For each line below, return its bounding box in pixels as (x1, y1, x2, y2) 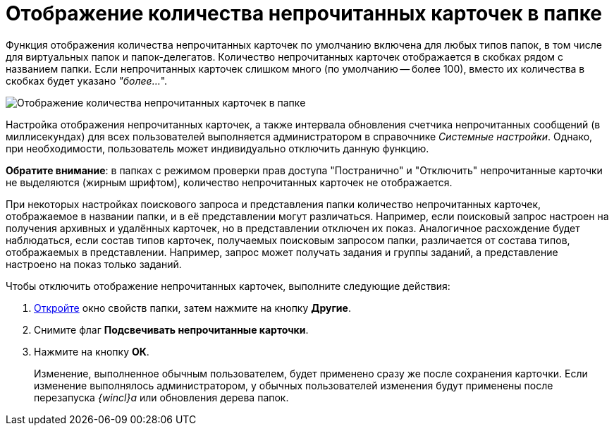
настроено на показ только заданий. (6, 257, 182, 270)
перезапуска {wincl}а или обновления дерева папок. (34, 391, 289, 403)
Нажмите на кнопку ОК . (34, 345, 149, 358)
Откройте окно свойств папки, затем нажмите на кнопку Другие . (34, 301, 351, 314)
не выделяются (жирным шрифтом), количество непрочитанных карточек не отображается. (6, 176, 453, 188)
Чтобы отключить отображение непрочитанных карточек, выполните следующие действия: (6, 279, 450, 292)
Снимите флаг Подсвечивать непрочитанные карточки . (34, 323, 309, 336)
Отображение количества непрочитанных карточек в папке (6, 1, 603, 25)
